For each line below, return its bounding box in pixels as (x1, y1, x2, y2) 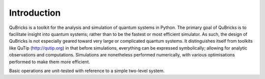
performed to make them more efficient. (9, 59, 90, 65)
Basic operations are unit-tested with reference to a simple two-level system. (9, 68, 165, 74)
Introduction (9, 7, 61, 18)
